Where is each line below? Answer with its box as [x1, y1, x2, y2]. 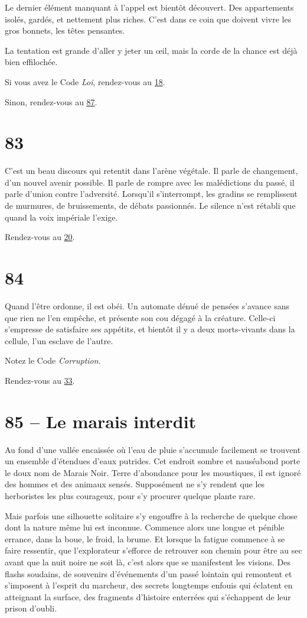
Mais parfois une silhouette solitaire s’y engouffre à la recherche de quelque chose [5, 509, 298, 522]
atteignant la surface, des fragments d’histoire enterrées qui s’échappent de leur [5, 590, 291, 603]
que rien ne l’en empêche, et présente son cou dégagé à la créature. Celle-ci [5, 311, 276, 323]
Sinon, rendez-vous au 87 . [5, 95, 97, 108]
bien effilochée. [5, 56, 58, 68]
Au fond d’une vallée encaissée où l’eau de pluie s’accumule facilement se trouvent [5, 443, 301, 455]
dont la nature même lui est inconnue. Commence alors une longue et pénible [5, 521, 285, 533]
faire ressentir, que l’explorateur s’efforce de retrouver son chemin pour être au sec [5, 544, 302, 556]
